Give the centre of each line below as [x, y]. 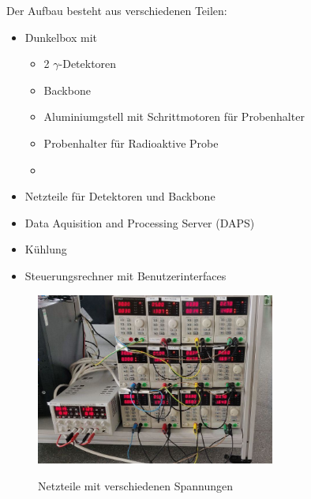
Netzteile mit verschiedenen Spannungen [136, 485]
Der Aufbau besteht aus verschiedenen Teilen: [117, 10]
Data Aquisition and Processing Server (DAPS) [140, 222]
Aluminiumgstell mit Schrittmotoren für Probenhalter [174, 116]
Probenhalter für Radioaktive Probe [131, 143]
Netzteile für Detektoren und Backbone [120, 196]
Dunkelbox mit [61, 37]
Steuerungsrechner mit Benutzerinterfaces [126, 275]
